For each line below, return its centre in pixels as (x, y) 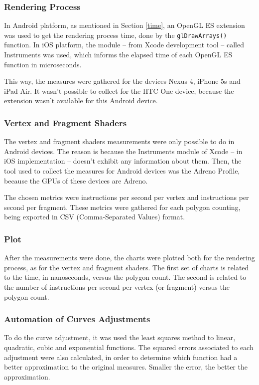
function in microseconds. (43, 64)
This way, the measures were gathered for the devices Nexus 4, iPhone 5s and (122, 81)
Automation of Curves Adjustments (77, 319)
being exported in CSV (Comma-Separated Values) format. (95, 217)
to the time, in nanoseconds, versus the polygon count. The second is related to (125, 277)
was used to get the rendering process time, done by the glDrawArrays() (116, 35)
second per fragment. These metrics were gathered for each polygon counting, (122, 207)
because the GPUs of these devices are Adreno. (76, 180)
